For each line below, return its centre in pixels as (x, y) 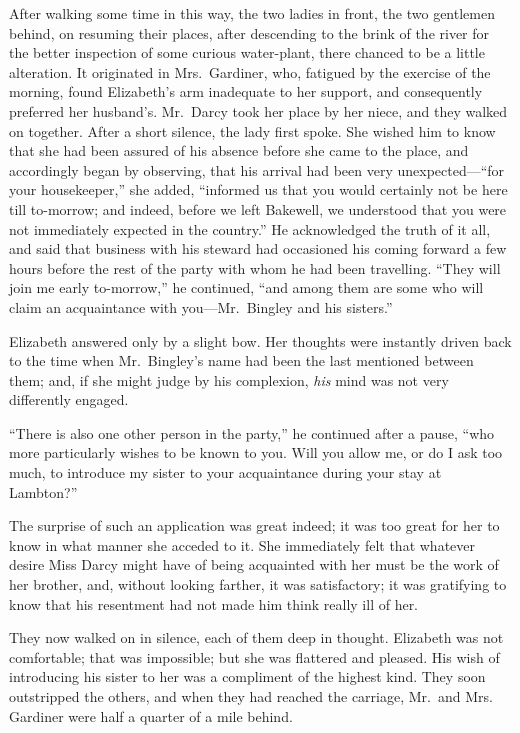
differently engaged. (69, 399)
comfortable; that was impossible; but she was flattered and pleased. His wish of (254, 656)
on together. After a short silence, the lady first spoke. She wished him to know (252, 130)
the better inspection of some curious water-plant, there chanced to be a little (247, 52)
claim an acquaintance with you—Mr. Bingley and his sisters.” (201, 306)
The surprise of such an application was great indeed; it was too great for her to (254, 525)
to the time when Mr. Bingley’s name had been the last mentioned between (241, 360)
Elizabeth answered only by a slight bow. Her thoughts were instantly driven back (260, 340)
